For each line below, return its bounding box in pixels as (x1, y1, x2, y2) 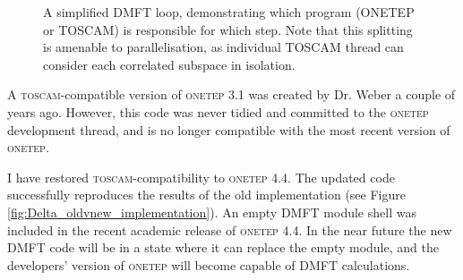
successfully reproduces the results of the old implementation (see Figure (7, 185, 406, 204)
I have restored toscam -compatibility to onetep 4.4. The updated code (7, 167, 395, 186)
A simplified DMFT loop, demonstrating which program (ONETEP (43, 3, 415, 21)
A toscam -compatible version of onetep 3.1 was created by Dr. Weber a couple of (7, 85, 456, 104)
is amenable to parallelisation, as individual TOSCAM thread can (43, 38, 404, 56)
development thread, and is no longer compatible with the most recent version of (7, 120, 450, 139)
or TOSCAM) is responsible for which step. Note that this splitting (43, 20, 413, 38)
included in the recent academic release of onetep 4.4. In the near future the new (7, 220, 452, 239)
